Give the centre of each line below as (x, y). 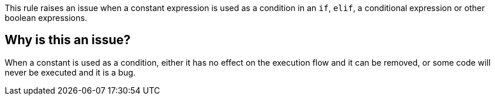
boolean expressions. (46, 18)
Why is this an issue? (68, 40)
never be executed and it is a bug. (70, 72)
